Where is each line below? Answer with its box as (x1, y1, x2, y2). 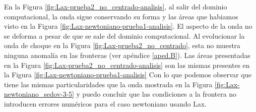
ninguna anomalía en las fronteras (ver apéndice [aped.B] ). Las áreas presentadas (4, 50, 251, 60)
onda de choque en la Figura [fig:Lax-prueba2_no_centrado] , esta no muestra (4, 40, 241, 51)
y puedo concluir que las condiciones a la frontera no (76, 89, 237, 99)
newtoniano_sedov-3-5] (4, 89, 74, 99)
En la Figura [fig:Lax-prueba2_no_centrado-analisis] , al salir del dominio (4, 1, 227, 11)
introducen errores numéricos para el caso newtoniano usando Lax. (4, 98, 207, 109)
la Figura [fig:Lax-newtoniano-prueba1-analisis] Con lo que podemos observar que (4, 69, 252, 80)
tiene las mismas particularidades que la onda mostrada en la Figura (4, 79, 212, 89)
